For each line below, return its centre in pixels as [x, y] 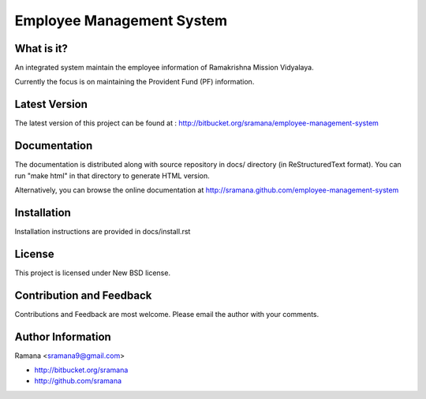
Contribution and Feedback [83, 295]
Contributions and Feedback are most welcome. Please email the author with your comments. [167, 314]
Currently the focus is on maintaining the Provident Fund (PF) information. [135, 82]
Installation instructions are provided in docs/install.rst [103, 231]
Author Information [63, 336]
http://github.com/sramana [78, 381]
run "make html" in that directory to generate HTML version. [112, 175]
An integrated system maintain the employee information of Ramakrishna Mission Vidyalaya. [164, 68]
